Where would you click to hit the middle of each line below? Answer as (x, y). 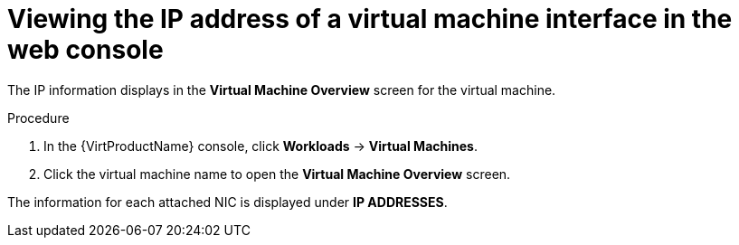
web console (85, 50)
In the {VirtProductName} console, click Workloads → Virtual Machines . (261, 146)
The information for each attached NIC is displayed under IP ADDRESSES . (227, 202)
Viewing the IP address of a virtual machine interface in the (370, 19)
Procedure (38, 118)
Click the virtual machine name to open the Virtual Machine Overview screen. (277, 174)
